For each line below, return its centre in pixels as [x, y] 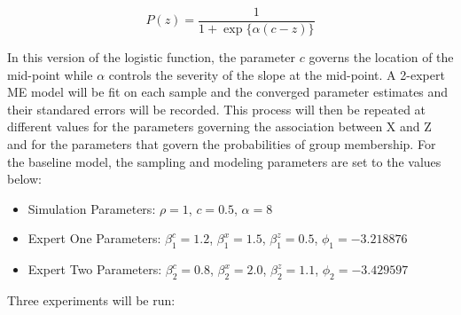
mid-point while [50, 74]
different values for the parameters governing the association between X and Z [219, 126]
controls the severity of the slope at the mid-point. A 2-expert [277, 74]
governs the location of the [381, 57]
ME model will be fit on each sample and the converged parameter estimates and [228, 92]
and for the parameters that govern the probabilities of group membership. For [222, 144]
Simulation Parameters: [92, 208]
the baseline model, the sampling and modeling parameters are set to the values [224, 161]
